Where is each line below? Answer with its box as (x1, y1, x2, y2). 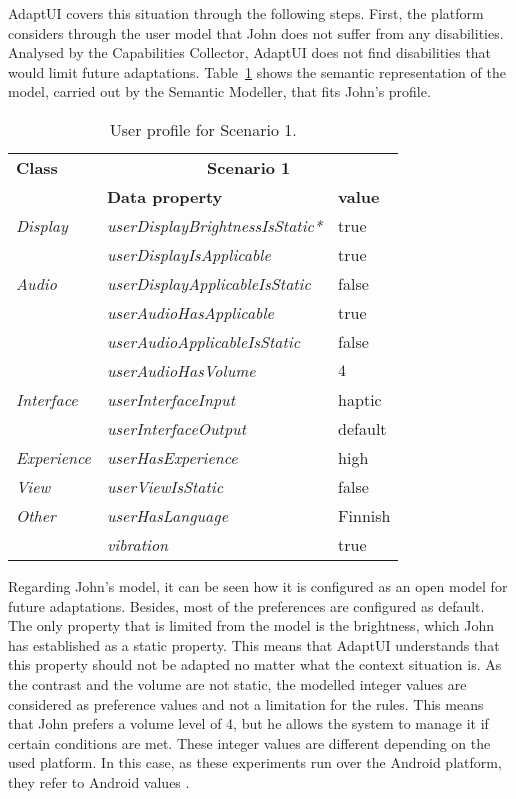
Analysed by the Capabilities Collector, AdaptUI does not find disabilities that (8, 42, 492, 63)
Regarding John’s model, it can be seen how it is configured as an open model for (8, 575, 508, 596)
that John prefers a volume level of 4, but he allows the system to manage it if (8, 713, 489, 734)
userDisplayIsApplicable (106, 242, 271, 266)
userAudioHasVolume (106, 358, 256, 382)
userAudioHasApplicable (106, 300, 274, 324)
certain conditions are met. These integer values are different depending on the (8, 732, 491, 753)
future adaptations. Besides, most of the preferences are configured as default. (8, 595, 485, 616)
